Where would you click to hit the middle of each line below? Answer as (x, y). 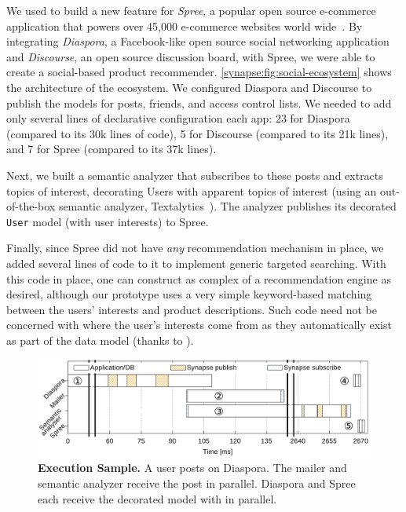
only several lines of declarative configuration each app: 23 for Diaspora (178, 118)
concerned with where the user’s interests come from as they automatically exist (199, 325)
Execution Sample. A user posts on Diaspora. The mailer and (192, 468)
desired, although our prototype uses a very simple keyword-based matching (189, 294)
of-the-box (31, 206)
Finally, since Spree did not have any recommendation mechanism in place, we (195, 248)
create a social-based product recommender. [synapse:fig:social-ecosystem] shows (199, 72)
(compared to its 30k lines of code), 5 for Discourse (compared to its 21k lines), (198, 133)
